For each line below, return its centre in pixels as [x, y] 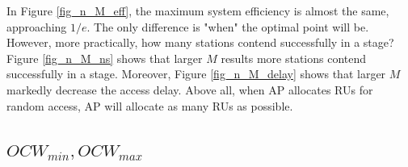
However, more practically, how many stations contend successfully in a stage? [200, 42]
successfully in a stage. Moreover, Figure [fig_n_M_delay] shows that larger [196, 74]
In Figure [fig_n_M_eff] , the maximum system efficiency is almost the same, [198, 10]
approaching [37, 26]
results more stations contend [294, 58]
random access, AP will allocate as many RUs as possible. [150, 105]
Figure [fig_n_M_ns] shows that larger [105, 58]
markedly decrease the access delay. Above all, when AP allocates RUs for [190, 89]
